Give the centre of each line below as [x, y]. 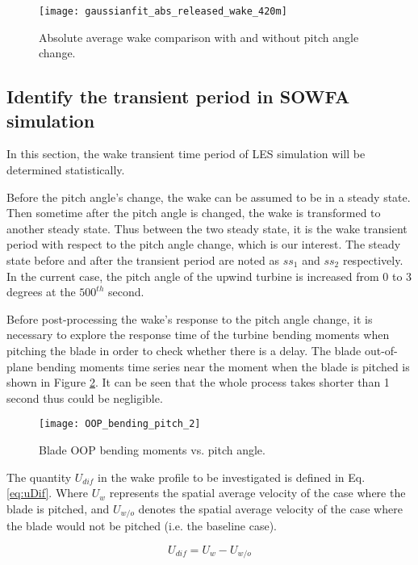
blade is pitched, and [58, 508]
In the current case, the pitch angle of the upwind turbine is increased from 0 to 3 [209, 276]
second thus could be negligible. [85, 398]
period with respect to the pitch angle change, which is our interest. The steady [204, 244]
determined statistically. [66, 170]
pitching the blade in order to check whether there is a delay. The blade [184, 350]
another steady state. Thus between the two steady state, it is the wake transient [207, 228]
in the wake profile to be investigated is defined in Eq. [232, 477]
